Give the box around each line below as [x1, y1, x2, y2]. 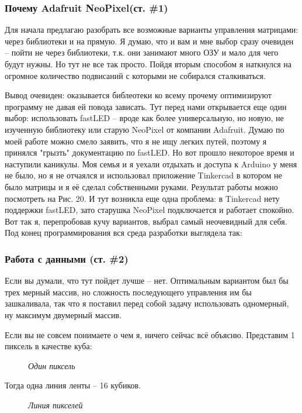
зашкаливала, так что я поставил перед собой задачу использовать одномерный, [5, 297, 289, 309]
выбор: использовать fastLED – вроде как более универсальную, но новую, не [5, 112, 284, 124]
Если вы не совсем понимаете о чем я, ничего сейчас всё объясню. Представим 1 [5, 328, 295, 340]
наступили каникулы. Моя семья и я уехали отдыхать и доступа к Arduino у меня [5, 157, 297, 170]
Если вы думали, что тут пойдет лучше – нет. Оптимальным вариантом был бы [5, 274, 289, 287]
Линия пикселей [28, 398, 83, 411]
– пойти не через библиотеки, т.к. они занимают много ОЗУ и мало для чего [5, 46, 279, 58]
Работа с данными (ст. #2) [5, 251, 129, 266]
